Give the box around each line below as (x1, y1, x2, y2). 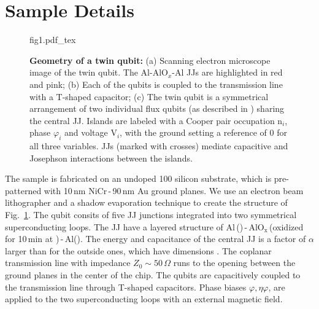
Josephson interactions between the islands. (29, 151, 193, 164)
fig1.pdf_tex (29, 33, 76, 46)
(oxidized (269, 220, 304, 233)
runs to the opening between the (173, 256, 296, 269)
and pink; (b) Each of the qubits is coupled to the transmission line (29, 77, 283, 90)
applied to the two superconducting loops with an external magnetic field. (5, 292, 283, 305)
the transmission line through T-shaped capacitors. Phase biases (5, 280, 247, 293)
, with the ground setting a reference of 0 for (120, 126, 287, 139)
